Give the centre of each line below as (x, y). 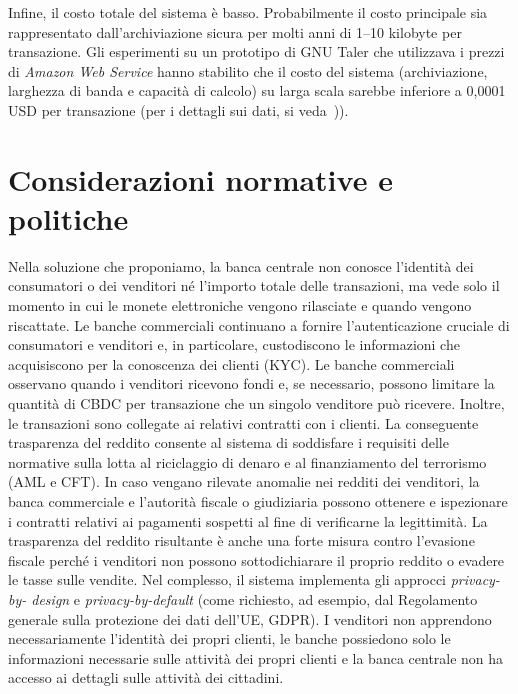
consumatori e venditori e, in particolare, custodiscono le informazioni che (234, 344)
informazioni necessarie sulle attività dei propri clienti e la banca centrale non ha (256, 657)
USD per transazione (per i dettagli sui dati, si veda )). (178, 109)
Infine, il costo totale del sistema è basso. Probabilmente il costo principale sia (248, 12)
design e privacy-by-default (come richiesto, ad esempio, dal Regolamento (254, 598)
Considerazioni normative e (200, 178)
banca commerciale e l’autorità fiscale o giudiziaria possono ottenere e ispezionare (258, 501)
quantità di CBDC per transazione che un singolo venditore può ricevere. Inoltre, (256, 403)
